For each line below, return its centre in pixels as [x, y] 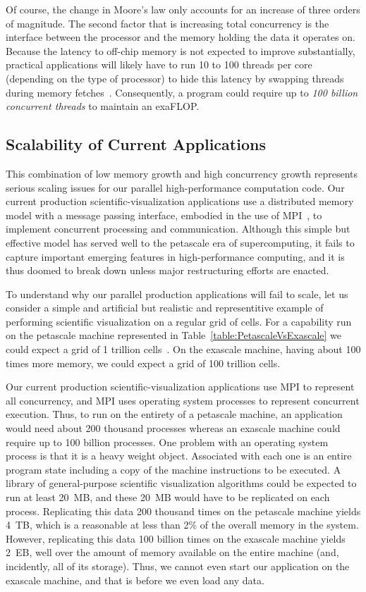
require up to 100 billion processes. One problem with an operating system [167, 442]
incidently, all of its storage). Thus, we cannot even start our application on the [178, 566]
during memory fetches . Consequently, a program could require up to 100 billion [182, 92]
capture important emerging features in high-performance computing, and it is [175, 256]
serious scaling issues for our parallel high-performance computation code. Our [175, 187]
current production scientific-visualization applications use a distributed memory [180, 201]
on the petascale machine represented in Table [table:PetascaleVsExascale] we [174, 335]
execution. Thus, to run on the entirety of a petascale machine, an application [174, 414]
